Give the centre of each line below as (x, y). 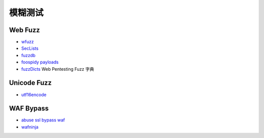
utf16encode (34, 95)
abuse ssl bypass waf (43, 120)
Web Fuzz (24, 30)
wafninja (30, 127)
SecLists (30, 48)
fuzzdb (28, 55)
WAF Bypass (29, 108)
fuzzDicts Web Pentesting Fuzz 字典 (58, 69)
